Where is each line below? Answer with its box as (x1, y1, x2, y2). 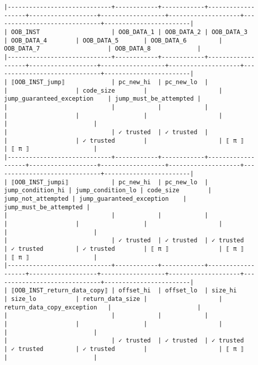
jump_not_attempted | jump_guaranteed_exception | (4, 195, 187, 203)
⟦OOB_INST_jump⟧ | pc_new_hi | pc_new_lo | (11, 78, 208, 86)
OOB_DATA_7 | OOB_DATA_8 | (4, 45, 201, 53)
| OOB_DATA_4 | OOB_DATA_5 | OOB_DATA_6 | (4, 37, 222, 44)
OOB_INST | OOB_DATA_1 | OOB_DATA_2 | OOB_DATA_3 (11, 28, 247, 36)
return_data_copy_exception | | (4, 303, 201, 311)
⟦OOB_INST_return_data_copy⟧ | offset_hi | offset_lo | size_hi (11, 287, 237, 294)
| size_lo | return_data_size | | (4, 295, 222, 302)
